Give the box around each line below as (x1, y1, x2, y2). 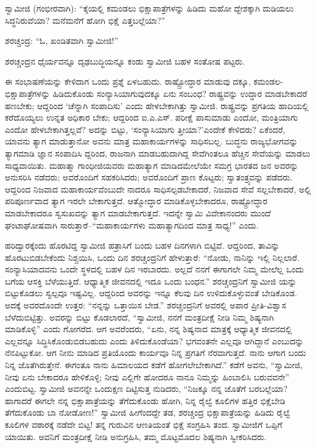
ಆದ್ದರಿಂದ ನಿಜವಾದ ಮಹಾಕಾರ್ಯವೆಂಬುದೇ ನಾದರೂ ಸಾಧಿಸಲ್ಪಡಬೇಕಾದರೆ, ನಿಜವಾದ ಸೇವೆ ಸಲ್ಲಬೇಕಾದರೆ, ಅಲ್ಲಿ (5, 182, 311, 195)
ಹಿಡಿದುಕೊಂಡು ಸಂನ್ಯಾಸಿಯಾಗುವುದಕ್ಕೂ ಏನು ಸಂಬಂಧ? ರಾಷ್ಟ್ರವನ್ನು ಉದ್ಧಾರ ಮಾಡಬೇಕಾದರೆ (52, 87, 307, 99)
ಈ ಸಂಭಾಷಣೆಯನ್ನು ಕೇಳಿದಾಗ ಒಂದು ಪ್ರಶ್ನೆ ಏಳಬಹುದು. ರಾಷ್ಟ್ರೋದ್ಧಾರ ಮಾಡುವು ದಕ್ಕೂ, (5, 75, 251, 88)
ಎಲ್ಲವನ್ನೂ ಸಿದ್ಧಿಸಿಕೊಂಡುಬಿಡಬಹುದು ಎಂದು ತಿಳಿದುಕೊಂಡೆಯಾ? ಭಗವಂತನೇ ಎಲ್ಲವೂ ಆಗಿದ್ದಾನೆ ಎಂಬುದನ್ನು (5, 334, 304, 347)
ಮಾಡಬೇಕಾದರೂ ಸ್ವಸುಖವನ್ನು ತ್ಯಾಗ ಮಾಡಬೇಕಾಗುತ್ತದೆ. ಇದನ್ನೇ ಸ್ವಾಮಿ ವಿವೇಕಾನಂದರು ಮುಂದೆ (5, 206, 271, 219)
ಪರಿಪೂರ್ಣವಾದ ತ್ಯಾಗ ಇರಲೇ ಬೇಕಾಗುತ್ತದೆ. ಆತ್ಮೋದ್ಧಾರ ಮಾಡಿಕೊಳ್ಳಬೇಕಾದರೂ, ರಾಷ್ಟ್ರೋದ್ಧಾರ (5, 194, 268, 207)
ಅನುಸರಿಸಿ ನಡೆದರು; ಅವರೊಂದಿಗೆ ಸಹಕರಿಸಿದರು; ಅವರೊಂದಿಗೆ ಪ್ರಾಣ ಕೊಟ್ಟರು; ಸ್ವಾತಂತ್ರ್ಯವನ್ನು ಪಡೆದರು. (5, 171, 293, 183)
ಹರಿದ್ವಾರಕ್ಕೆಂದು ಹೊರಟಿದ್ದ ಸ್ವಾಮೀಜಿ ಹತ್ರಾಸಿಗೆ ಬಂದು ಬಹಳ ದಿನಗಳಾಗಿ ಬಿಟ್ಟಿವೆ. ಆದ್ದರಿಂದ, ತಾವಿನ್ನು (5, 239, 280, 252)
